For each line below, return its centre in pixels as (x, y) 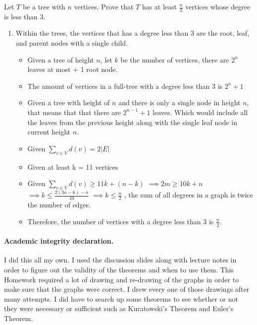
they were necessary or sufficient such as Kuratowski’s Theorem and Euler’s (119, 308)
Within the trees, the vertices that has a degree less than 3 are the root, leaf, (132, 33)
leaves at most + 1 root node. (73, 69)
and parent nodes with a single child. (72, 43)
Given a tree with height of (69, 102)
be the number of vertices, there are (175, 59)
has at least (159, 6)
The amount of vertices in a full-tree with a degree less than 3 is (125, 86)
